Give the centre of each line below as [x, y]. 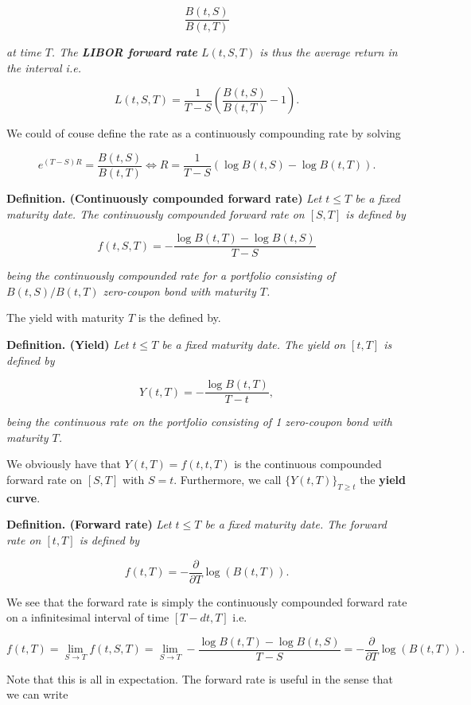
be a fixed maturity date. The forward [296, 524]
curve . [23, 497]
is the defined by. [179, 318]
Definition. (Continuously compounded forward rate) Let [164, 198]
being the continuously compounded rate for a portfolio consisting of [171, 275]
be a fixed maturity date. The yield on [254, 344]
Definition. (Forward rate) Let [89, 524]
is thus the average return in [329, 52]
